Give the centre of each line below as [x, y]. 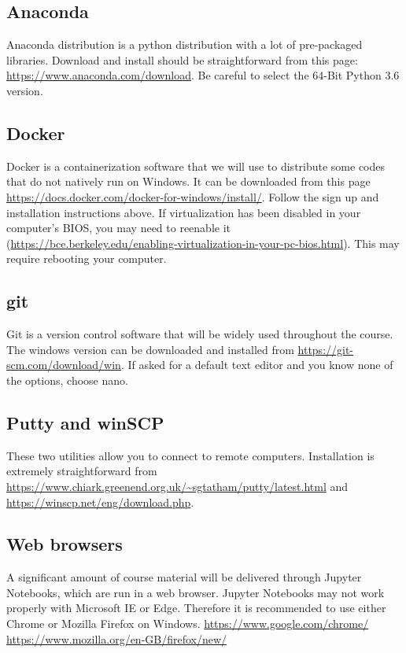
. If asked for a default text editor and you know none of [257, 365]
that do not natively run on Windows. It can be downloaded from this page [188, 181]
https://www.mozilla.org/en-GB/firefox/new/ [117, 638]
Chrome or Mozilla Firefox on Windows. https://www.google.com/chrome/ [188, 623]
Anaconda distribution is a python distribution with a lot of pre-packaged [185, 44]
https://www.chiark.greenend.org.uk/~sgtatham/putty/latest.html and [177, 486]
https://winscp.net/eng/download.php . [100, 502]
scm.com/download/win [64, 365]
